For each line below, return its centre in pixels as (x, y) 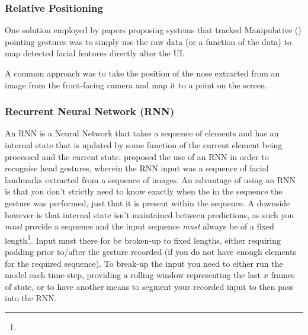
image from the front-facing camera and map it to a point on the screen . (136, 84)
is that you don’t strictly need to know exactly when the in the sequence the (144, 191)
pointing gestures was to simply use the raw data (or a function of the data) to (148, 41)
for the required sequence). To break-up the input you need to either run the (144, 263)
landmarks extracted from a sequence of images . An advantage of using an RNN (150, 179)
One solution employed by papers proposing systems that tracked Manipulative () (153, 30)
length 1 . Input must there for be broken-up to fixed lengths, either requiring (143, 239)
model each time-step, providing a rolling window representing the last (133, 275)
